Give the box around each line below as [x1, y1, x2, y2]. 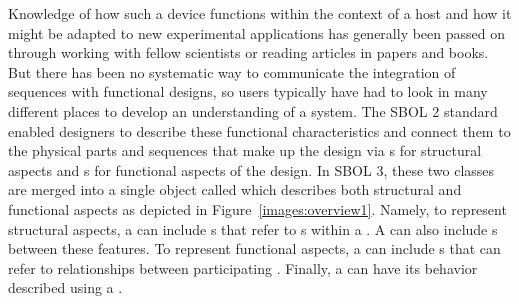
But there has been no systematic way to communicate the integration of [8, 61, 456, 82]
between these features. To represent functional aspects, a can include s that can [8, 238, 501, 259]
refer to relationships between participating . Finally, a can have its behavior [8, 257, 478, 278]
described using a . [8, 277, 123, 298]
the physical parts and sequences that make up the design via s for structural [8, 140, 482, 161]
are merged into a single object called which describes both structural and [8, 179, 462, 200]
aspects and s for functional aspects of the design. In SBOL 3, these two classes [8, 159, 495, 180]
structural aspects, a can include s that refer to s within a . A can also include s [8, 218, 498, 239]
